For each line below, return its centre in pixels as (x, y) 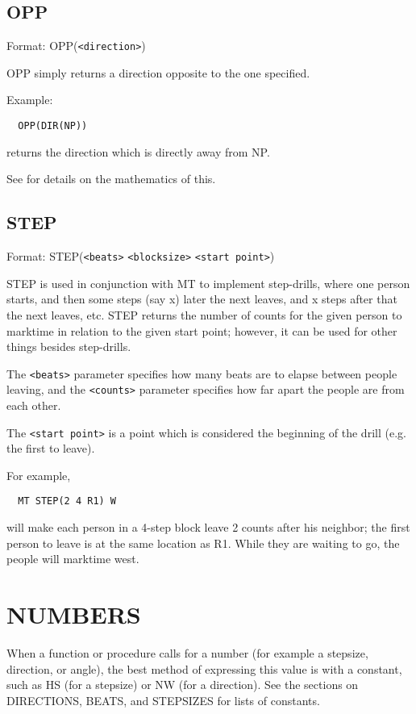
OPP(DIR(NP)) (53, 126)
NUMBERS (74, 614)
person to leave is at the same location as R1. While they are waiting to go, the (203, 543)
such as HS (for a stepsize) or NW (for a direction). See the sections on (183, 685)
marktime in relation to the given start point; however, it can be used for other (202, 330)
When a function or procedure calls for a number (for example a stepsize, (187, 653)
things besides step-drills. (69, 347)
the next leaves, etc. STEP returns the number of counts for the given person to (204, 314)
